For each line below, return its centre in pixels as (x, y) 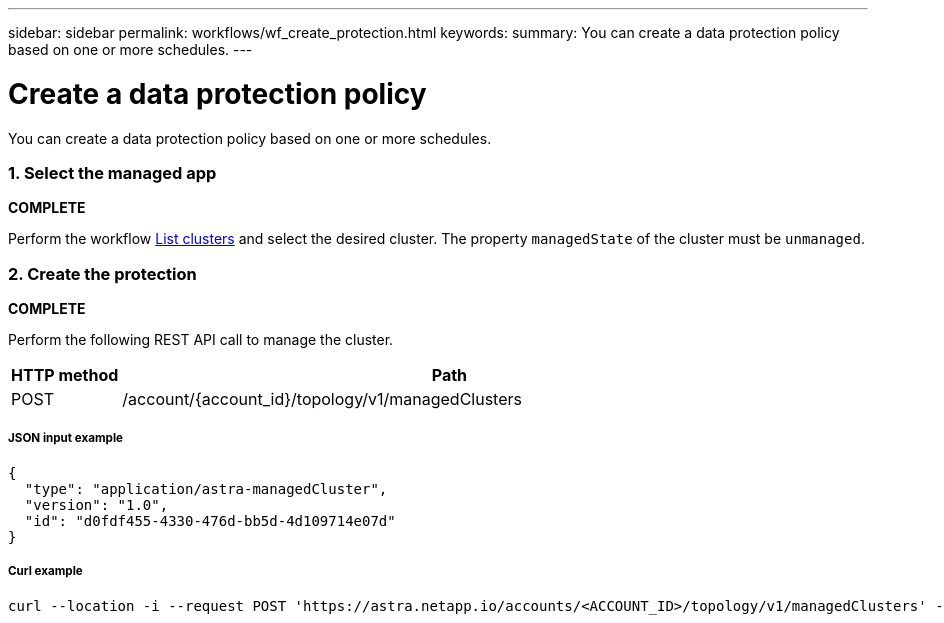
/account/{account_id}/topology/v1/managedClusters (322, 399)
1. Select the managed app (112, 172)
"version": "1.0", (96, 504)
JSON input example (65, 438)
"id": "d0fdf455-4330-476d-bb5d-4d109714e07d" (210, 520)
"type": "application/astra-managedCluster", (206, 488)
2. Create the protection (102, 273)
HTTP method (65, 375)
